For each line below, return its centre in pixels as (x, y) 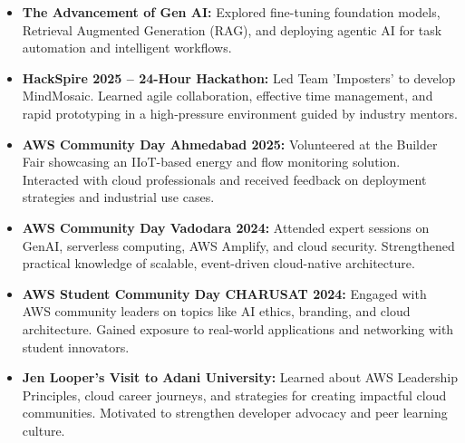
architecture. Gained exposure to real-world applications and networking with (238, 328)
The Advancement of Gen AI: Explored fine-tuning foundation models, (231, 12)
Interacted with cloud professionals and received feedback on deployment (224, 179)
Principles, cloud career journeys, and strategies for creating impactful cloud (234, 395)
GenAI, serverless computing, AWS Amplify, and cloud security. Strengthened (238, 245)
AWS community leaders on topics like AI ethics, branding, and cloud (216, 311)
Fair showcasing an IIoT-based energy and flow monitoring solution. (211, 162)
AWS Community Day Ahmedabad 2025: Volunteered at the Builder (230, 144)
